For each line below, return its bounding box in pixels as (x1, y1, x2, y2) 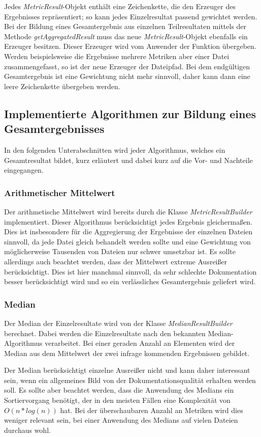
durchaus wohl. (4, 424, 51, 435)
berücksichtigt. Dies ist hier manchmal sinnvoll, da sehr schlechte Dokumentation (4, 266, 257, 277)
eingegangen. (4, 165, 44, 175)
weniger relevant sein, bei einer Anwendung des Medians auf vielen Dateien (4, 415, 238, 425)
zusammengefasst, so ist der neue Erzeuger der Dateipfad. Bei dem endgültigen (4, 61, 250, 71)
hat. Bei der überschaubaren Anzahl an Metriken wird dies (60, 404, 243, 415)
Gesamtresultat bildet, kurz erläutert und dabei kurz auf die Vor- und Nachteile (4, 154, 253, 165)
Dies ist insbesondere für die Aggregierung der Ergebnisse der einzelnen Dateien (4, 226, 253, 237)
